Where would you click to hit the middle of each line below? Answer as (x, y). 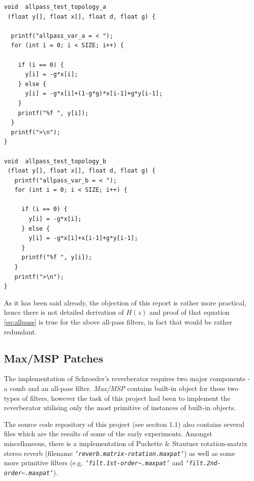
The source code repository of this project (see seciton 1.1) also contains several (124, 424)
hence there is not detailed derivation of (64, 312)
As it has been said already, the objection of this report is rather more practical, (125, 302)
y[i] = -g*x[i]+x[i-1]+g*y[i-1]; (83, 238)
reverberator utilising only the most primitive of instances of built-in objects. (120, 407)
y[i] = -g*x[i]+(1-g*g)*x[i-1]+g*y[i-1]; (94, 94)
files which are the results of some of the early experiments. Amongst (108, 434)
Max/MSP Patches (54, 358)
